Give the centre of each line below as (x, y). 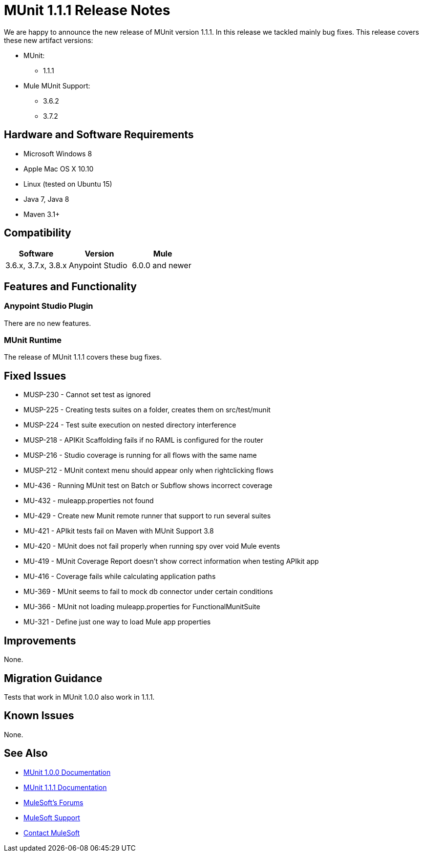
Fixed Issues (35, 376)
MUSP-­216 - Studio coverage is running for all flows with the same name (140, 455)
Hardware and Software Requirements (99, 135)
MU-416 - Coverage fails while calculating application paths (120, 577)
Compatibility (38, 233)
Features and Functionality (70, 286)
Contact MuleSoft (52, 833)
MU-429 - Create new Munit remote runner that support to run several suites (147, 516)
